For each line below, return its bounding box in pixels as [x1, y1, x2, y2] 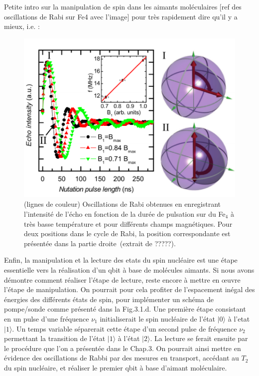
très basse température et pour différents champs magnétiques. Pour [24, 218, 233, 229]
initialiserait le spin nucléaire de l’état [100, 313, 216, 324]
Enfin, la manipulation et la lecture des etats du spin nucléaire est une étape [4, 255, 238, 265]
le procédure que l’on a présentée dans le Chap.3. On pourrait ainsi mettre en [4, 343, 241, 353]
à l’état [118, 333, 140, 344]
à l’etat [228, 313, 250, 324]
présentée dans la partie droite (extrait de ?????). [24, 238, 176, 248]
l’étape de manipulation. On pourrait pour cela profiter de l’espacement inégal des [4, 284, 255, 295]
